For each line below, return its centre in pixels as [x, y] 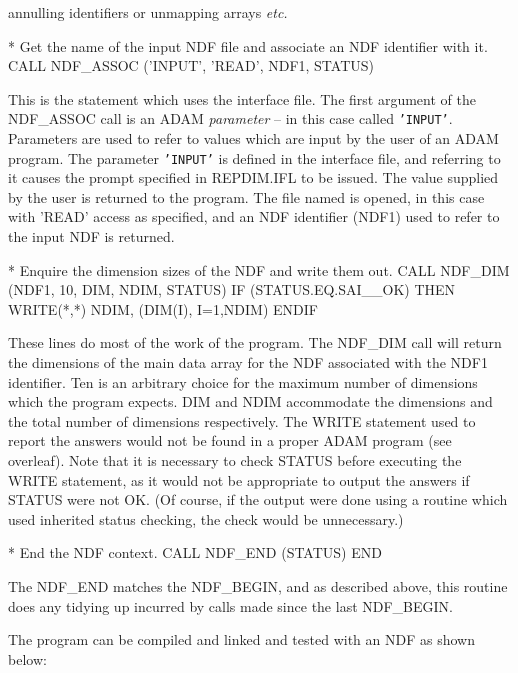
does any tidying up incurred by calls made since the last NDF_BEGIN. [230, 605]
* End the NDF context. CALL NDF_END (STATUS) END [195, 552]
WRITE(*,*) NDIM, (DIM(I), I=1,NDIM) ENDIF [163, 308]
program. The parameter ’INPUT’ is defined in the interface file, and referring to [254, 157]
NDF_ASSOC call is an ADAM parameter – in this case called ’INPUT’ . [230, 118]
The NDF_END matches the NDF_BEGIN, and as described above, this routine [258, 585]
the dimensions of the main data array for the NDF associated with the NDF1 [248, 362]
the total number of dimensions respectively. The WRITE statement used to [242, 420]
